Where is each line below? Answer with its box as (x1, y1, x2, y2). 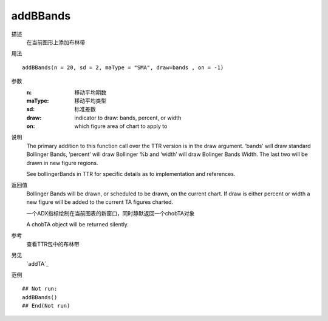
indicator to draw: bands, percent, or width (74, 114, 182, 121)
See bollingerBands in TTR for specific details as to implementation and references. (26, 171, 236, 178)
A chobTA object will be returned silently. (26, 220, 129, 228)
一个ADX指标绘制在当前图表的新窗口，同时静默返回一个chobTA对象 (26, 209, 195, 217)
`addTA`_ (26, 260, 49, 267)
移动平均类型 (74, 97, 106, 104)
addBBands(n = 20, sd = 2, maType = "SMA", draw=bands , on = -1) (22, 64, 224, 71)
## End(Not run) (22, 302, 70, 309)
